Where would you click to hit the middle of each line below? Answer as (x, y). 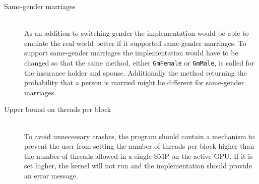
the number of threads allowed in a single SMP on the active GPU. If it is (139, 156)
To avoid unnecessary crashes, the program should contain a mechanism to (140, 136)
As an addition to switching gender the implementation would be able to (137, 33)
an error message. (51, 175)
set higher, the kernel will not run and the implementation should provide (138, 166)
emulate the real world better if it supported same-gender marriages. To (135, 43)
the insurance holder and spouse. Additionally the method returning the (136, 72)
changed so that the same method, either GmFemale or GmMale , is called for (139, 62)
